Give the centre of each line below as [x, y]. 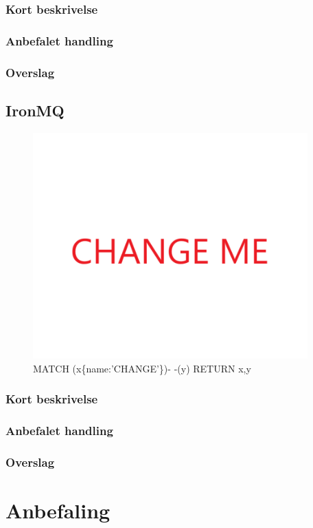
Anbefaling [58, 510]
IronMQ [35, 110]
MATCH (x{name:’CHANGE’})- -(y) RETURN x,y [142, 368]
